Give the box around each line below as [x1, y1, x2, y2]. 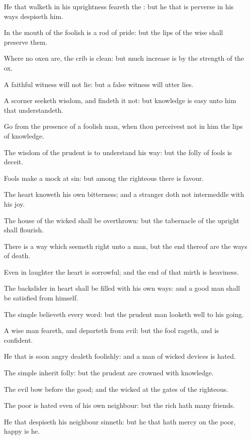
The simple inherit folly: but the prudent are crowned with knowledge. [4, 368, 214, 378]
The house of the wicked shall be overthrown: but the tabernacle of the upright [4, 215, 239, 225]
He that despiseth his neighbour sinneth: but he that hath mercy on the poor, [4, 416, 236, 426]
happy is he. [4, 426, 40, 436]
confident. [4, 334, 33, 345]
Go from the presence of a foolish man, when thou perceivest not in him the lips [4, 121, 243, 131]
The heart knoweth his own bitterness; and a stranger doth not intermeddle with [4, 189, 244, 199]
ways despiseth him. [4, 11, 63, 21]
